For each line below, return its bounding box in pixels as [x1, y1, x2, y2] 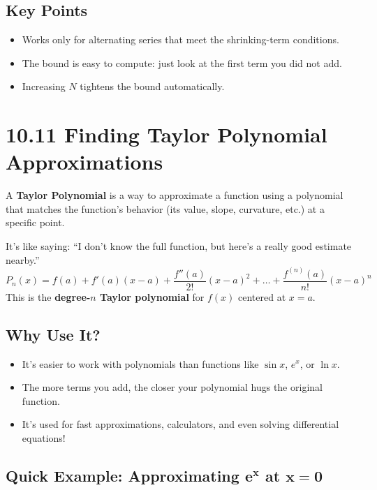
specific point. [6, 215, 65, 230]
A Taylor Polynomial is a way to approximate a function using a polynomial [6, 188, 343, 202]
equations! [22, 430, 66, 445]
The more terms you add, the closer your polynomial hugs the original [22, 380, 323, 394]
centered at [238, 289, 286, 304]
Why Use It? [6, 323, 101, 345]
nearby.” [6, 252, 40, 267]
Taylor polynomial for [100, 289, 205, 304]
